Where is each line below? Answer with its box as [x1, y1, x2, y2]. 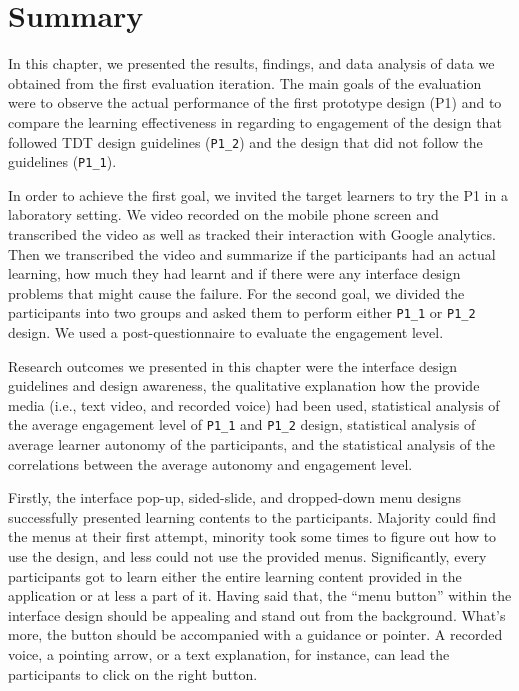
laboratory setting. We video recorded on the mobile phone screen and [8, 204, 439, 225]
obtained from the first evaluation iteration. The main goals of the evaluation [8, 72, 482, 93]
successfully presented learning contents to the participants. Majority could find [8, 506, 496, 527]
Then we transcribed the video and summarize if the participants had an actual [8, 243, 496, 264]
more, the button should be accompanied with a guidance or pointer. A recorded [8, 624, 503, 645]
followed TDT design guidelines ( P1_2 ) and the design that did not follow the [8, 131, 483, 152]
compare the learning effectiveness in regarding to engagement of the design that [8, 111, 502, 132]
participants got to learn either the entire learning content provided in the [8, 565, 462, 586]
